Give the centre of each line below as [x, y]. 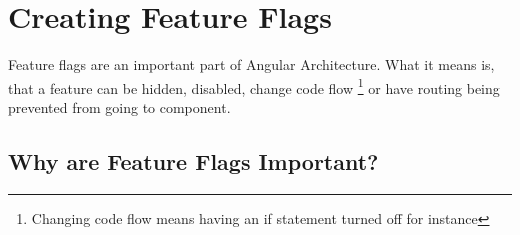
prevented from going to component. [119, 106]
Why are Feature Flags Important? [193, 160]
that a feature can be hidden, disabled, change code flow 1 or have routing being [254, 86]
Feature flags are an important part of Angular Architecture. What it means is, [251, 64]
